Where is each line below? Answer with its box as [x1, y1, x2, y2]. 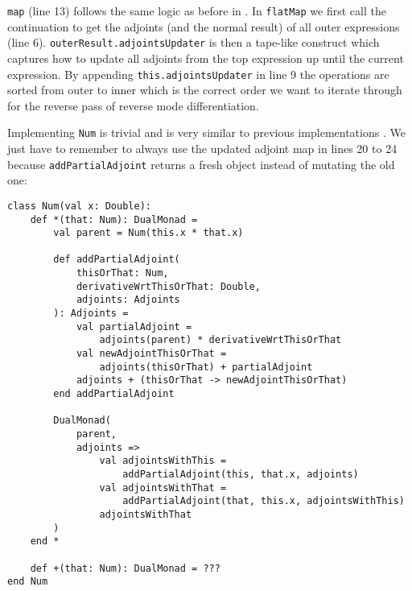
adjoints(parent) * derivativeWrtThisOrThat [99, 334, 342, 346]
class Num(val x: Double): [7, 200, 151, 212]
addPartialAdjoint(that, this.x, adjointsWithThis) [122, 495, 405, 507]
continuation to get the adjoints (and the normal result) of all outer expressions [7, 18, 400, 35]
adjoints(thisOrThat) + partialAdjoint [99, 361, 313, 373]
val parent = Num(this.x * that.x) [53, 227, 244, 239]
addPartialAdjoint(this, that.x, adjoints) [122, 468, 359, 480]
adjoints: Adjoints [76, 294, 180, 306]
